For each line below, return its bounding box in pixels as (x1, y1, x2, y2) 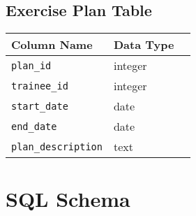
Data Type (113, 36, 174, 53)
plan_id (11, 59, 52, 71)
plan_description (11, 141, 103, 152)
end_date (11, 120, 57, 132)
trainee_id (11, 80, 68, 92)
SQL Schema (6, 185, 130, 213)
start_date (11, 100, 68, 112)
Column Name (11, 36, 93, 53)
